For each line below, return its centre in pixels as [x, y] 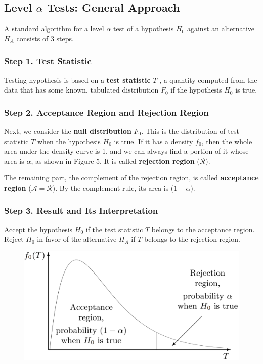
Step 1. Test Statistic [48, 61]
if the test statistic [114, 229]
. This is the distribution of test [190, 131]
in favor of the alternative [77, 239]
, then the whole [227, 141]
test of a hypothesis [144, 29]
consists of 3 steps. [45, 38]
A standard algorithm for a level [54, 29]
